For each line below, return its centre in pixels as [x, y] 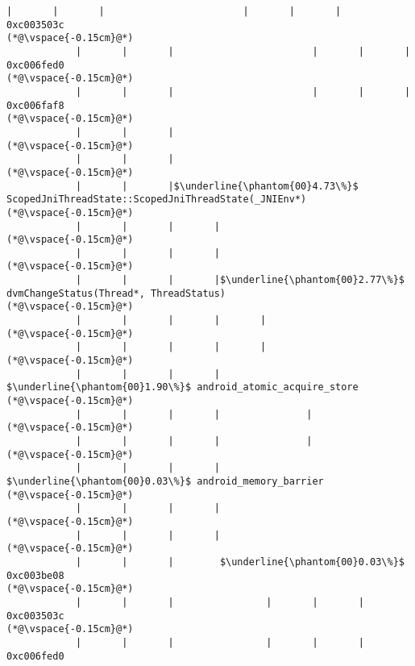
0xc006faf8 [35, 105]
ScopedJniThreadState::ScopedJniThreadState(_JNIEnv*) [157, 200]
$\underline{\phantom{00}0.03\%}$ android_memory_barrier [165, 481]
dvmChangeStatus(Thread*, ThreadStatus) [116, 293]
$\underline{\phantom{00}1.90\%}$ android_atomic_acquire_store [183, 387]
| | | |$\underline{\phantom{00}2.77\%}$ [240, 280]
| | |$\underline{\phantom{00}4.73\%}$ [217, 186]
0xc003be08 [35, 575]
